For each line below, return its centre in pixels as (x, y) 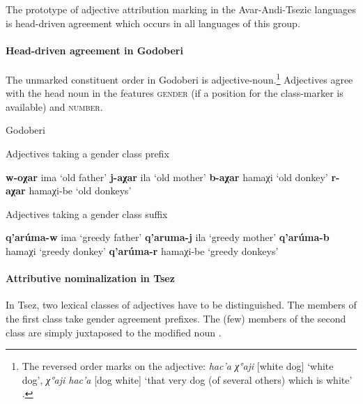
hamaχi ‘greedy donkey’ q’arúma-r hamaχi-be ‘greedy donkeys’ (142, 250)
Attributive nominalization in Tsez (90, 278)
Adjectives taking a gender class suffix (87, 213)
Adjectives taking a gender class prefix (87, 154)
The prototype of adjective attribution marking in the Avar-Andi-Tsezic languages (181, 9)
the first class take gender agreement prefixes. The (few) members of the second (176, 318)
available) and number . (54, 106)
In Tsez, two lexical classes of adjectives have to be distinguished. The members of (181, 305)
